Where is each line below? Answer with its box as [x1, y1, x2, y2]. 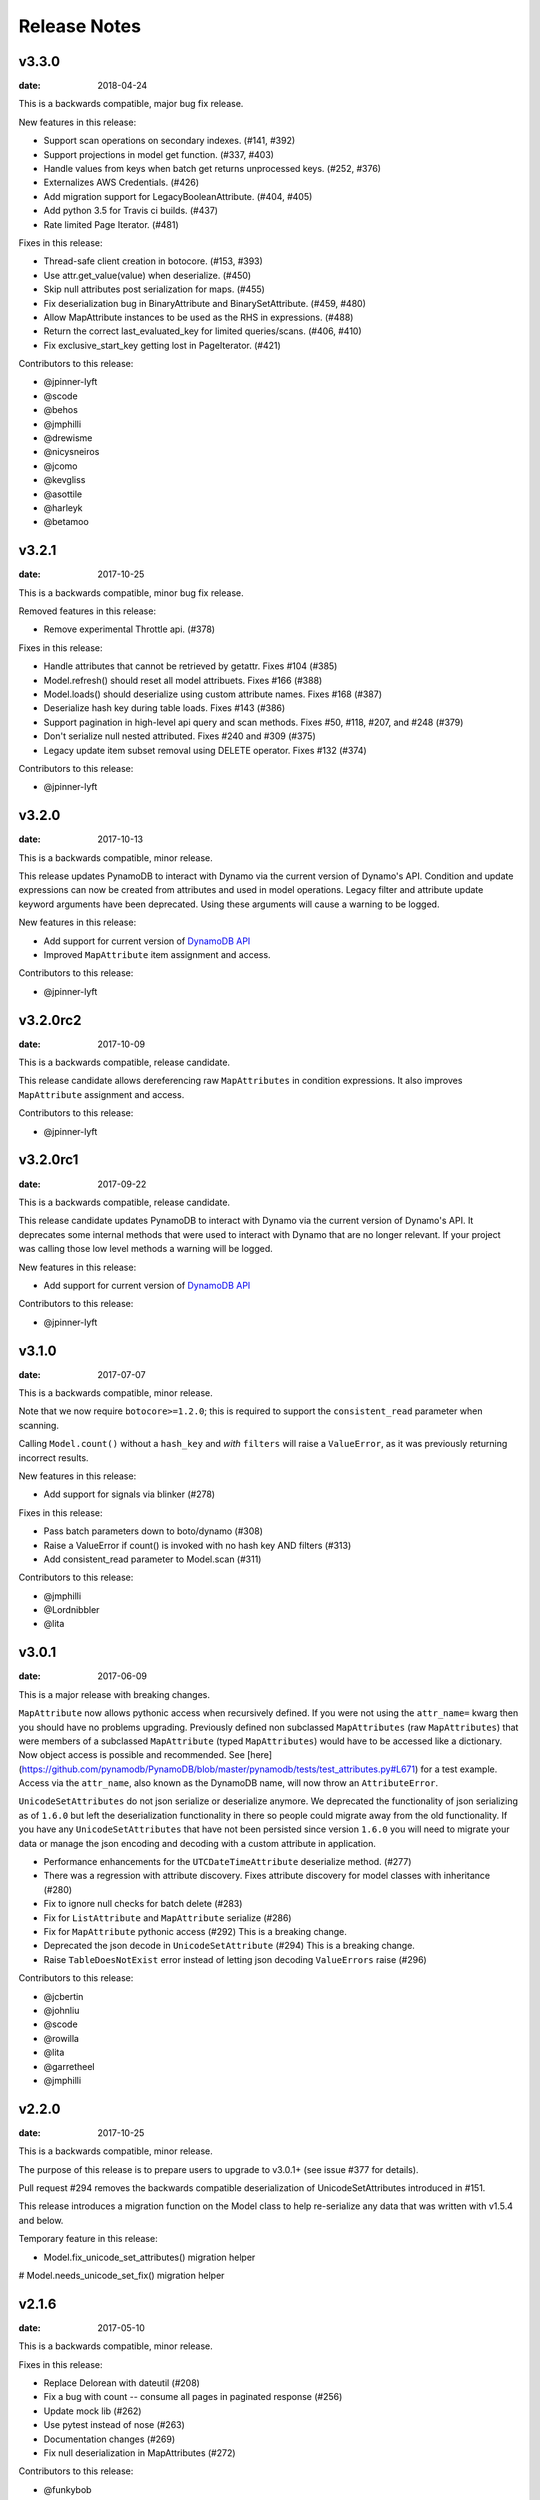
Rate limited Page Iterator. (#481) [43, 218, 179, 230]
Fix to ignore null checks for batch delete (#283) [43, 1898, 243, 1910]
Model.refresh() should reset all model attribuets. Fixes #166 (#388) [43, 674, 323, 686]
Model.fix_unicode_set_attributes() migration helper [43, 2251, 256, 2263]
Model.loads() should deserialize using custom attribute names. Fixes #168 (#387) [43, 688, 383, 700]
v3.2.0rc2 [18, 1011, 82, 1029]
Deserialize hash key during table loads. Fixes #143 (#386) [43, 702, 286, 714]
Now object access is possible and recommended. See [18, 1749, 245, 1761]
